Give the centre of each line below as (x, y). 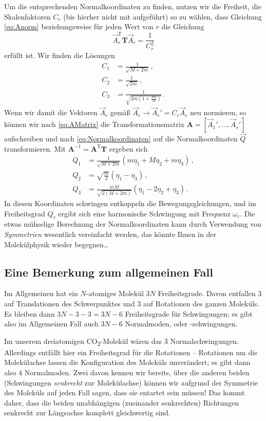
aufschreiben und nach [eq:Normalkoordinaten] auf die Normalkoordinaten (121, 139)
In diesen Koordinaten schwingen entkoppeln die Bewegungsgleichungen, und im (130, 203)
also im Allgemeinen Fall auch (51, 324)
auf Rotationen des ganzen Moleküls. (201, 303)
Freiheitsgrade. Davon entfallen (207, 293)
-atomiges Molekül (115, 293)
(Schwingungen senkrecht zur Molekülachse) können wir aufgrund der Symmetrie (131, 382)
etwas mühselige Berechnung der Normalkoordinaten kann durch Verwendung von (133, 224)
